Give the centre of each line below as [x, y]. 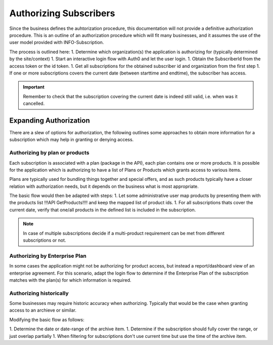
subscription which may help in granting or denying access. [72, 140]
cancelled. [34, 103]
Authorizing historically [39, 293]
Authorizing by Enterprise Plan [48, 256]
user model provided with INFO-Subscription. [57, 43]
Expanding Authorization [50, 120]
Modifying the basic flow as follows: [47, 320]
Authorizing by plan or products [49, 153]
